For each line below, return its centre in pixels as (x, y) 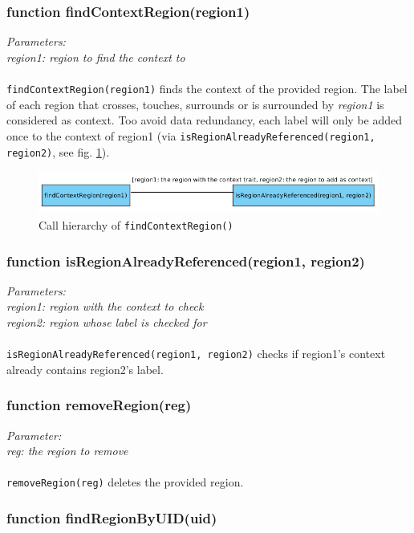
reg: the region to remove (67, 451)
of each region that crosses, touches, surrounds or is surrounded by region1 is (195, 104)
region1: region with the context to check (105, 306)
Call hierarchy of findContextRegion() (136, 224)
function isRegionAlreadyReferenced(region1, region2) (186, 260)
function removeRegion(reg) (99, 405)
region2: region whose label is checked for (107, 322)
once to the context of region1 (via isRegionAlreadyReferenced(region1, (191, 135)
